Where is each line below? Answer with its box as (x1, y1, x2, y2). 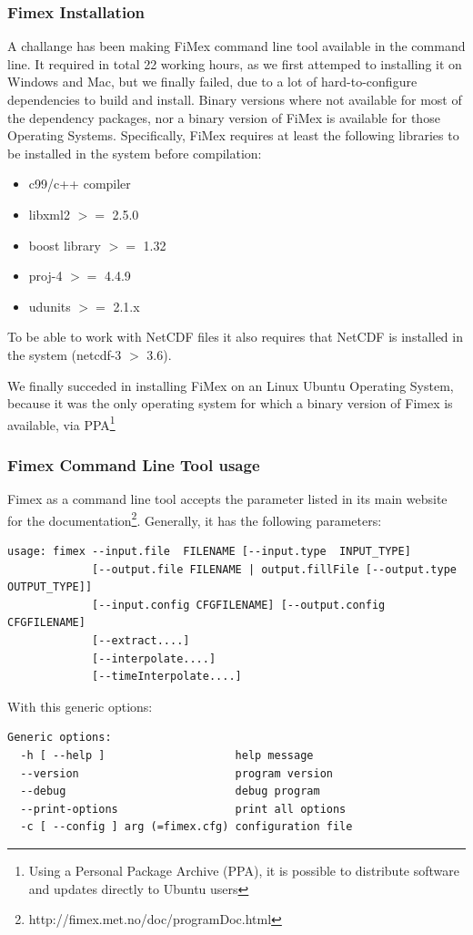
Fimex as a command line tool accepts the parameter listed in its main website (7, 489, 448, 509)
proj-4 (28, 266, 63, 285)
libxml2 (28, 204, 70, 223)
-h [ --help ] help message (20, 748, 314, 762)
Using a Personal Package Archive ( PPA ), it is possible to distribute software (28, 860, 459, 879)
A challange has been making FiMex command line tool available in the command (7, 36, 466, 56)
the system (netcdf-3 (7, 344, 122, 364)
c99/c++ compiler (28, 174, 131, 193)
